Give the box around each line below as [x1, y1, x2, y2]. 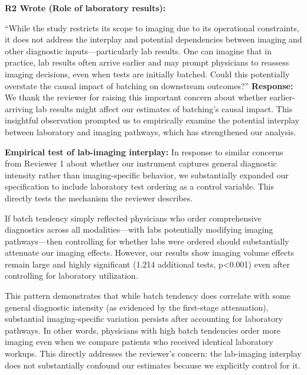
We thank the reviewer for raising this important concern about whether [5, 91, 267, 103]
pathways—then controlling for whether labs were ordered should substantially [5, 234, 289, 247]
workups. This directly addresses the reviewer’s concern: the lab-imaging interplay [5, 347, 302, 360]
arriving [5, 102, 33, 115]
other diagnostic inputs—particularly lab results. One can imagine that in [5, 44, 272, 57]
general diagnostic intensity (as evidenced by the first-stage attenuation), [5, 301, 269, 313]
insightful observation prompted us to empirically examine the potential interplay [5, 114, 299, 126]
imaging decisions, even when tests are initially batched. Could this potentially [5, 67, 290, 80]
